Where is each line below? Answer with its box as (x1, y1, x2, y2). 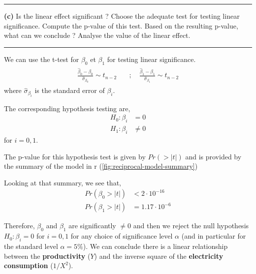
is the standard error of (34, 85, 105, 95)
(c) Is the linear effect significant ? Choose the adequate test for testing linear (4, 11, 240, 21)
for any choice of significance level (70, 231, 173, 241)
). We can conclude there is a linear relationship (83, 241, 228, 251)
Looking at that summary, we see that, (4, 177, 121, 187)
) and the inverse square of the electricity (94, 250, 224, 261)
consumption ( (4, 260, 53, 271)
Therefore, (4, 220, 35, 231)
